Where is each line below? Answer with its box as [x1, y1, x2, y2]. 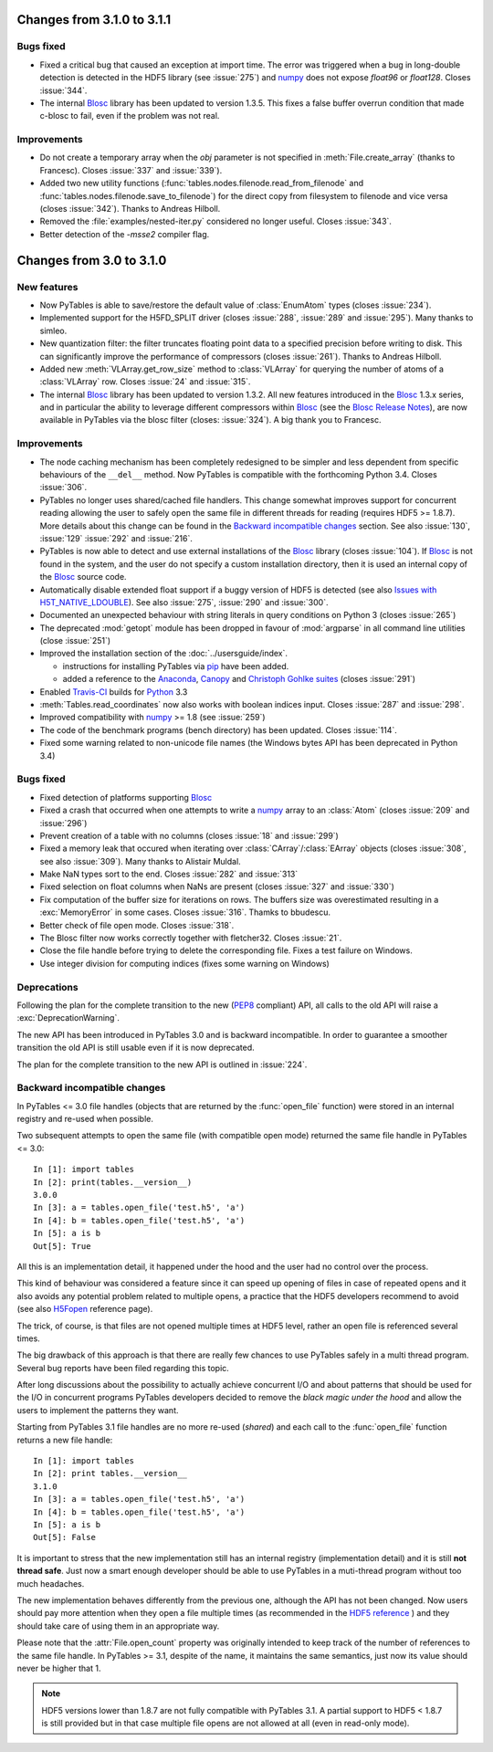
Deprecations [16, 981, 79, 993]
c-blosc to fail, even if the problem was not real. [39, 110, 220, 121]
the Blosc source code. [39, 572, 127, 582]
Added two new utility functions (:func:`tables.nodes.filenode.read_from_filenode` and [39, 178, 364, 189]
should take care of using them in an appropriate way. [16, 1621, 220, 1631]
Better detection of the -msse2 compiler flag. [39, 228, 210, 239]
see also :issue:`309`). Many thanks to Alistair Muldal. [39, 855, 241, 866]
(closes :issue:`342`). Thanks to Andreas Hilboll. [39, 204, 221, 215]
